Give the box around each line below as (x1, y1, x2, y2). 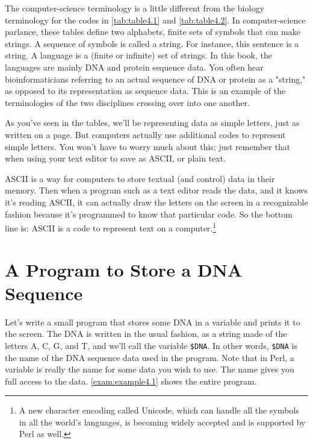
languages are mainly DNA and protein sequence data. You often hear (5, 60, 264, 73)
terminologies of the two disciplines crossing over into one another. (5, 96, 250, 108)
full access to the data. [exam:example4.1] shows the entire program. (5, 374, 257, 387)
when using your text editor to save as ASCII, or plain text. (5, 152, 226, 165)
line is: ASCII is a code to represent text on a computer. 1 (5, 220, 217, 234)
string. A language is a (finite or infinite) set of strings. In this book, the (5, 49, 272, 61)
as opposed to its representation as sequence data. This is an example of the (5, 84, 286, 97)
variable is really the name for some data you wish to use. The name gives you (5, 363, 294, 375)
